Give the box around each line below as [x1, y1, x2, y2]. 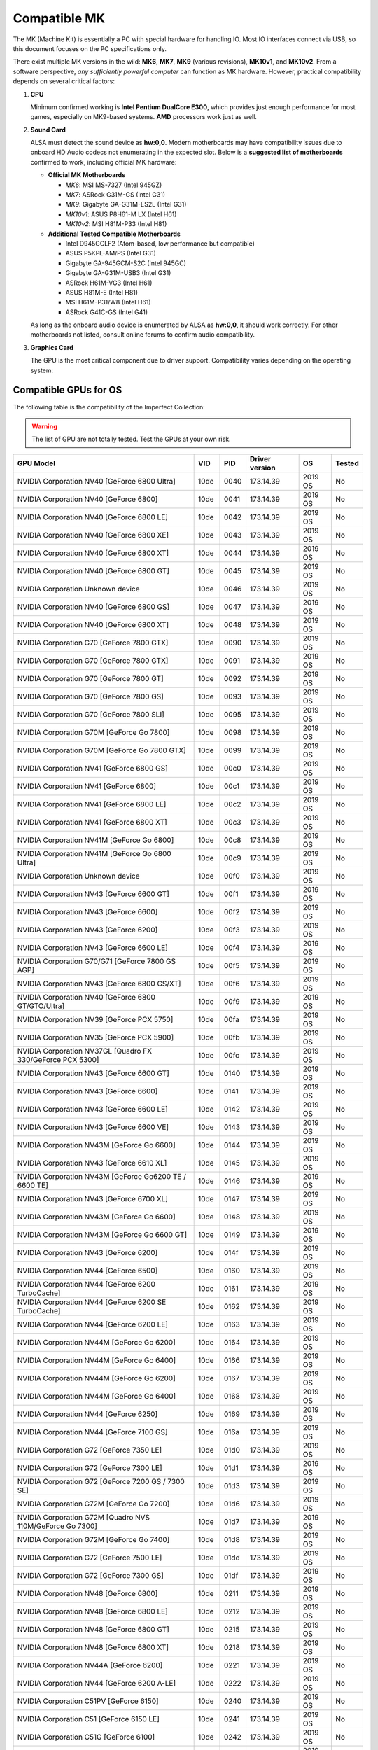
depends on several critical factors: [13, 77, 115, 85]
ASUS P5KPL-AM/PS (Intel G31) [65, 249, 157, 258]
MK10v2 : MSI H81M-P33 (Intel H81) [65, 220, 167, 228]
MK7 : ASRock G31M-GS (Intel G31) [65, 190, 166, 199]
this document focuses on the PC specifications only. [13, 44, 167, 52]
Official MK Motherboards [48, 171, 126, 179]
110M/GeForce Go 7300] [17, 1521, 98, 1531]
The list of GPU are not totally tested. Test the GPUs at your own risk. [31, 435, 231, 444]
